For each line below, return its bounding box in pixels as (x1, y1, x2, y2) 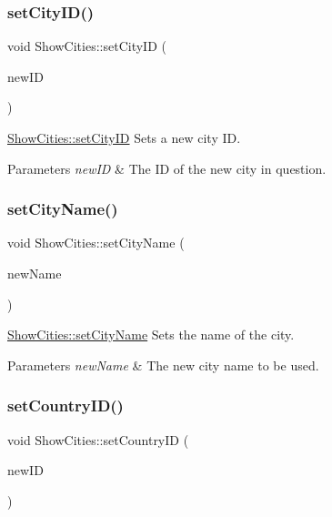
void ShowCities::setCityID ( (7, 36, 166, 56)
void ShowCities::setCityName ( (7, 233, 185, 252)
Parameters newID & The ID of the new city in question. (7, 158, 327, 177)
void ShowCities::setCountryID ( (7, 430, 189, 449)
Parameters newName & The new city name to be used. (7, 355, 319, 374)
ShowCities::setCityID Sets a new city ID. (7, 128, 241, 147)
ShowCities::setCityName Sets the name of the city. (7, 325, 295, 344)
